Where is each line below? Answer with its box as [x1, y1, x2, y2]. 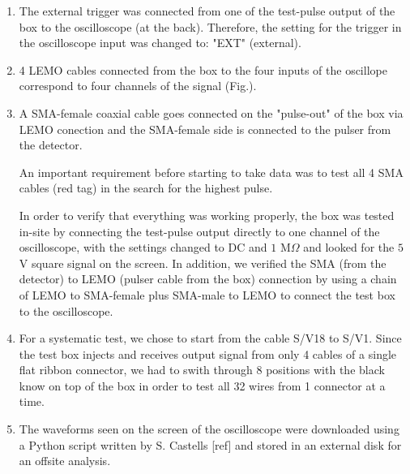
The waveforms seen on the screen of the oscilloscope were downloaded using [19, 420, 399, 437]
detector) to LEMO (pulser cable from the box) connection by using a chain [19, 270, 397, 287]
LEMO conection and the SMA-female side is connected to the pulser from [19, 120, 391, 137]
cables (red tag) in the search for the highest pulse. [19, 179, 273, 196]
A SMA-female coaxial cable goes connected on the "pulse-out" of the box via [19, 104, 404, 121]
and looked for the [303, 239, 395, 256]
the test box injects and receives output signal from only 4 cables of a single [19, 345, 397, 362]
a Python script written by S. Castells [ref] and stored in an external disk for [19, 436, 402, 453]
